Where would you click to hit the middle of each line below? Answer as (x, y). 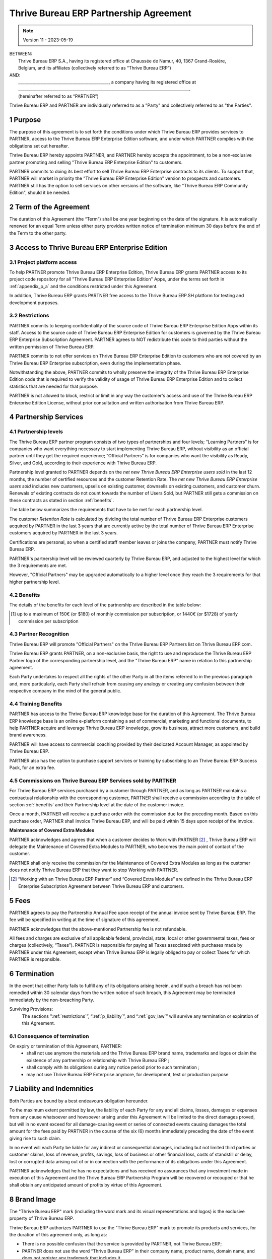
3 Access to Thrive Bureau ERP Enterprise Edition (88, 248)
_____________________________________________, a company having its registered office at (107, 82)
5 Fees (20, 901)
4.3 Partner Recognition (39, 634)
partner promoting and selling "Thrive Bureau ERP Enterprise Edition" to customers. (96, 162)
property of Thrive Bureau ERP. (42, 1218)
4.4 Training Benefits (36, 704)
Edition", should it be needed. (40, 193)
